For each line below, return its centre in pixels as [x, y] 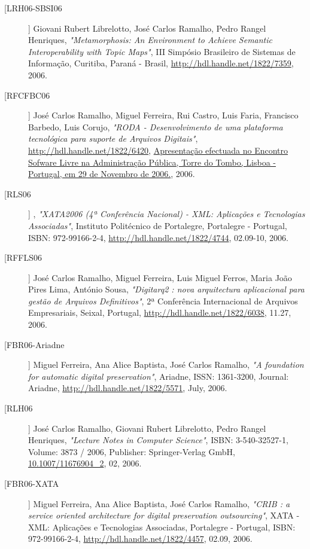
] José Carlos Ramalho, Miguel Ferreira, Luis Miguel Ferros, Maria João [160, 277]
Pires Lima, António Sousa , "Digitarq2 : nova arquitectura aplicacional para [166, 289]
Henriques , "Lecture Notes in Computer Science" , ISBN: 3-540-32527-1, [158, 440]
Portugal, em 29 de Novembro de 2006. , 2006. [112, 174]
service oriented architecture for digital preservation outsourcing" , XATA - [164, 515]
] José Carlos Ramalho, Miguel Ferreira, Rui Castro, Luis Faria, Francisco [163, 115]
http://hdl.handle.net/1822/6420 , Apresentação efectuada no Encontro [158, 150]
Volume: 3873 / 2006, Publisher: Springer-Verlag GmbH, [132, 451]
